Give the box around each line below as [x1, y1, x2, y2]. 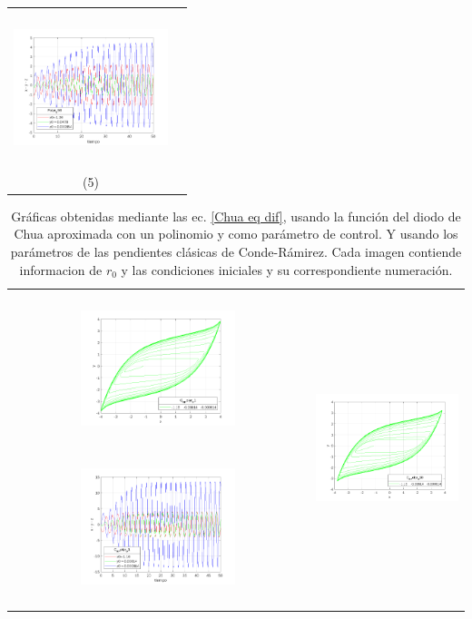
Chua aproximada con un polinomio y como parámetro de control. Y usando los [14, 224, 458, 243]
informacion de [19, 260, 103, 279]
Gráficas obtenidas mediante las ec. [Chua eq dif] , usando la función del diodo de [11, 206, 461, 225]
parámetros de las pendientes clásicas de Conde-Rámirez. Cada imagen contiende [10, 241, 462, 260]
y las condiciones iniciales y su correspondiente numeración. [121, 260, 453, 279]
